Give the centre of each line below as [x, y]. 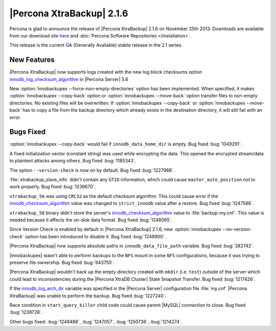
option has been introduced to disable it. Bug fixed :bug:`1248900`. [95, 236]
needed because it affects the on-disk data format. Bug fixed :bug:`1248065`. [91, 220]
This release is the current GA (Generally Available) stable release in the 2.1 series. [96, 45]
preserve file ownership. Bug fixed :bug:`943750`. [62, 262]
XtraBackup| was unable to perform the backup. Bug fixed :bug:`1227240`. [88, 296]
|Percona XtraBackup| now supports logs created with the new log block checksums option [106, 72]
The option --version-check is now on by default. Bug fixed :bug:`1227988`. [92, 170]
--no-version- [237, 229]
